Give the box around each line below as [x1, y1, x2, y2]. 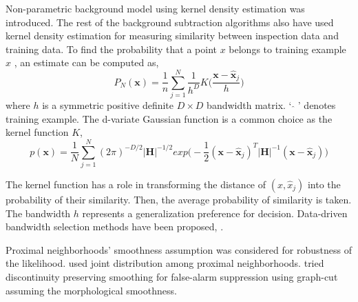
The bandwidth [6, 205, 71, 220]
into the [307, 177, 341, 191]
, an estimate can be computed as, [14, 55, 159, 70]
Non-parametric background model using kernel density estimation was [6, 1, 305, 15]
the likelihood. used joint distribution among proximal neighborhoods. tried [6, 256, 324, 270]
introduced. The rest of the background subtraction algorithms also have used [6, 14, 334, 29]
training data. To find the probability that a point [6, 41, 217, 56]
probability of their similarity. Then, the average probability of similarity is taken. [6, 192, 352, 206]
